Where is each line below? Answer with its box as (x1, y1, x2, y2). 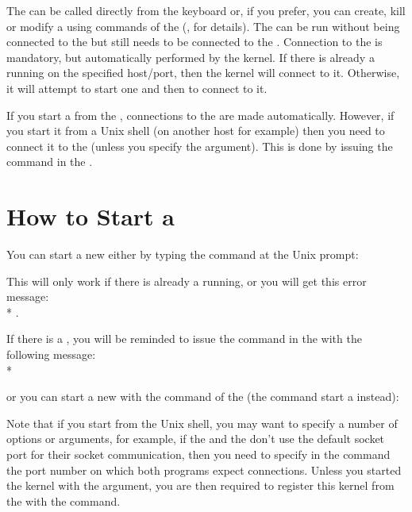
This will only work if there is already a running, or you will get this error (6, 272, 367, 289)
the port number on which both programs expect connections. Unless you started (6, 461, 402, 478)
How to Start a (6, 200, 175, 233)
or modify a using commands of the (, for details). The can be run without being (6, 17, 400, 34)
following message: (6, 346, 96, 363)
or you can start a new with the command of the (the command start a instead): (6, 388, 399, 405)
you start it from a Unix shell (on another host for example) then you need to (6, 122, 385, 139)
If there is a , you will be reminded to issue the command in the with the (6, 330, 362, 347)
